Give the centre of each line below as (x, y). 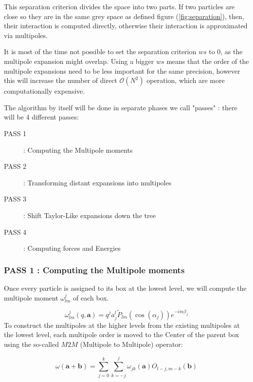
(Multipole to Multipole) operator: (131, 344)
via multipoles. (26, 35)
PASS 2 (15, 166)
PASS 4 (15, 231)
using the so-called (31, 344)
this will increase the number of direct (61, 80)
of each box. (91, 297)
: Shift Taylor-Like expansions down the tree (90, 215)
